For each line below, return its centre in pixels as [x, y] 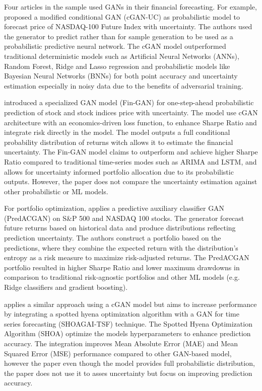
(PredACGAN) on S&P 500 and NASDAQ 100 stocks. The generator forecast [124, 218]
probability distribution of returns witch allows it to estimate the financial [119, 142]
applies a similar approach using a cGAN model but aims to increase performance [130, 304]
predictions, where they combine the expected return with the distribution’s [121, 247]
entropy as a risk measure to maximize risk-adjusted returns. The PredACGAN [127, 257]
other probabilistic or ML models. [56, 191]
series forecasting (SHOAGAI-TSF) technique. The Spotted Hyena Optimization [128, 323]
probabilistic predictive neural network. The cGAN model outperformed [115, 46]
